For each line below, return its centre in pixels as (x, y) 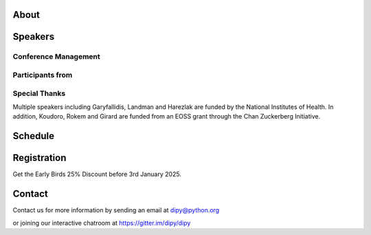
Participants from (43, 75)
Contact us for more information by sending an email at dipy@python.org (116, 210)
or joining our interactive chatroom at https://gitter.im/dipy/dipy (102, 223)
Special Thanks (39, 93)
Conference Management (57, 57)
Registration (40, 158)
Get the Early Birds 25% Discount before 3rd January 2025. (97, 174)
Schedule (34, 136)
